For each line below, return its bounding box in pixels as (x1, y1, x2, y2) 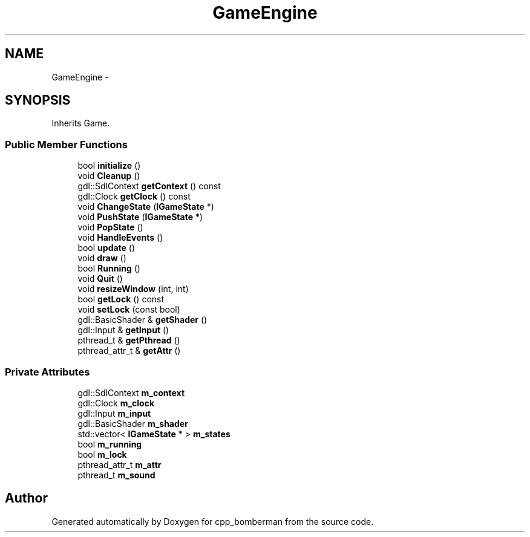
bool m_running (77, 438, 142, 449)
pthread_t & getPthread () (77, 335, 180, 346)
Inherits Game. (51, 118, 110, 129)
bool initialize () (77, 160, 141, 171)
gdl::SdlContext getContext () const (77, 181, 221, 192)
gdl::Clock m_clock (77, 397, 155, 408)
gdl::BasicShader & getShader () (77, 314, 208, 325)
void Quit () (77, 273, 123, 284)
